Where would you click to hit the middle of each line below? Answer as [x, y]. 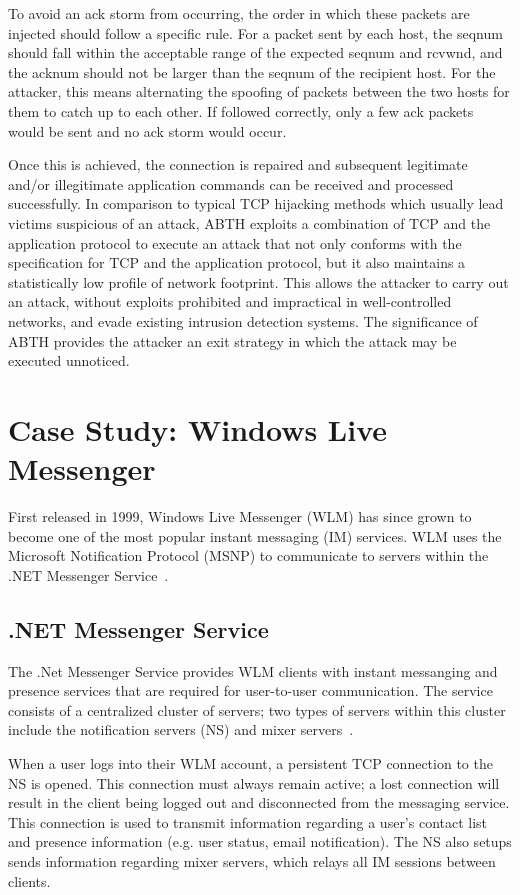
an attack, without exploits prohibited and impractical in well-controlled [230, 301]
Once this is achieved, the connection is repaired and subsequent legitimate [238, 164]
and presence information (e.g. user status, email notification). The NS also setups [260, 841]
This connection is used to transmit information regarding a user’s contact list [248, 821]
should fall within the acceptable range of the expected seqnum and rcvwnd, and [255, 52]
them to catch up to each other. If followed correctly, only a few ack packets [241, 110]
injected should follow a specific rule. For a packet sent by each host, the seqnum [255, 32]
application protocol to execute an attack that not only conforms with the [235, 242]
